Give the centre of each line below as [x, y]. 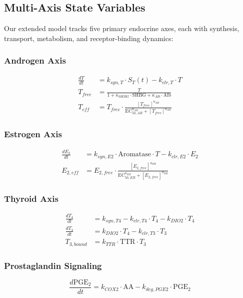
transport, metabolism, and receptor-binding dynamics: [89, 38]
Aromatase [135, 155]
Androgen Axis [35, 60]
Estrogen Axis [33, 134]
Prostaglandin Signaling [53, 265]
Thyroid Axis [31, 198]
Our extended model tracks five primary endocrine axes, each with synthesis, [122, 28]
